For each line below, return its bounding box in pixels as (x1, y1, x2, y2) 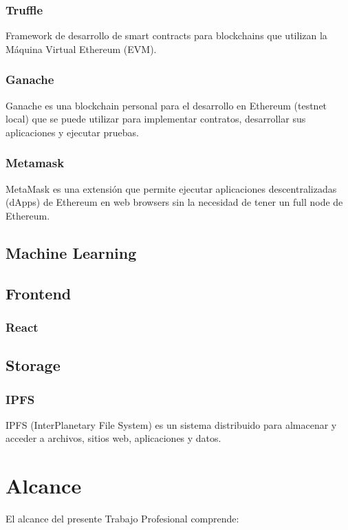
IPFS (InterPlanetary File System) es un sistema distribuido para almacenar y (6, 417, 337, 432)
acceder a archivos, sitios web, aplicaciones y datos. (6, 431, 221, 445)
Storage (6, 354, 61, 376)
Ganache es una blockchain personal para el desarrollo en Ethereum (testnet (6, 98, 327, 112)
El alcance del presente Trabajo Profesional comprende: (6, 511, 239, 526)
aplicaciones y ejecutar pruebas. (6, 125, 139, 139)
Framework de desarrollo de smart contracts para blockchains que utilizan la (6, 28, 327, 43)
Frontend (6, 282, 72, 304)
